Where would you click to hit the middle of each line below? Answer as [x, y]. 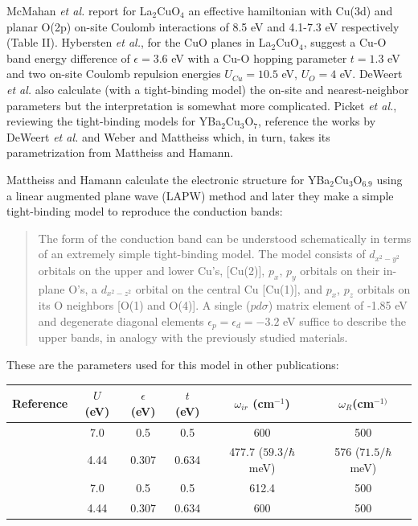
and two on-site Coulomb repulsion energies [114, 74]
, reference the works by [317, 121]
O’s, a [83, 288]
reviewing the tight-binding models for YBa [114, 121]
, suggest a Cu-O [345, 42]
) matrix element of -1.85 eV [338, 305]
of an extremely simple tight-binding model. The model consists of [202, 254]
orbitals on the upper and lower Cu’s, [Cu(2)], [152, 270]
